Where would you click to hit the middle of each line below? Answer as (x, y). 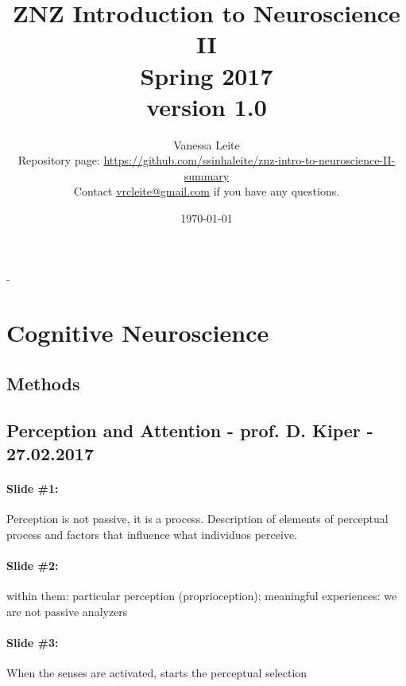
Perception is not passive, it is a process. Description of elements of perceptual (197, 519)
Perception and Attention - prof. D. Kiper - (190, 430)
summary (207, 175)
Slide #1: (33, 488)
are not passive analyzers (67, 611)
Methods (43, 384)
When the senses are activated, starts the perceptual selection (157, 673)
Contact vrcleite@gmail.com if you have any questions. (207, 191)
